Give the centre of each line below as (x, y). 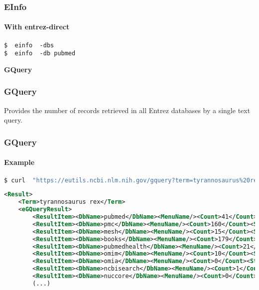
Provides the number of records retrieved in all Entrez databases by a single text (127, 110)
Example (19, 162)
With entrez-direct (37, 27)
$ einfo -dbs (29, 45)
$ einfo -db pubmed (40, 54)
